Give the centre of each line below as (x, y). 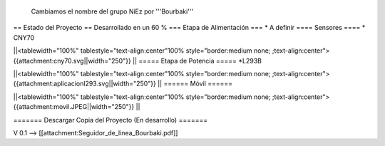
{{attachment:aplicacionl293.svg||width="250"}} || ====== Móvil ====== (123, 84)
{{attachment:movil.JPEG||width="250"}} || (77, 107)
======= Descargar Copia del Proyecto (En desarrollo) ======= (111, 120)
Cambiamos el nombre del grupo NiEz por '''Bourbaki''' (112, 11)
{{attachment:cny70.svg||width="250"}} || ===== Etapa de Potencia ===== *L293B (137, 61)
